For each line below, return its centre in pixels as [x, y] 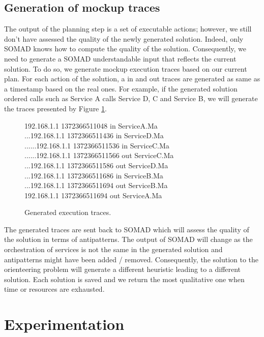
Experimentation [64, 324]
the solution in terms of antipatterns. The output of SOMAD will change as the [128, 239]
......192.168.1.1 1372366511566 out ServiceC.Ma [99, 155]
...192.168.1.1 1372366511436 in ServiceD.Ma [94, 135]
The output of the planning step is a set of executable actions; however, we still [128, 29]
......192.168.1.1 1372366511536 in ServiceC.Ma [97, 145]
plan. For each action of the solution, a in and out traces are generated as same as [132, 79]
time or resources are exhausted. [54, 289]
